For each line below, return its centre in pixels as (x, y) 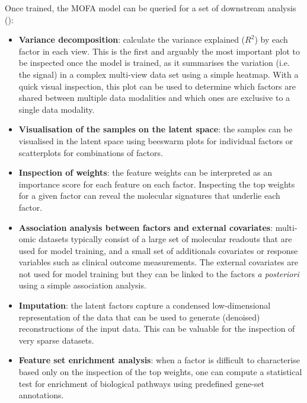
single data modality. (57, 109)
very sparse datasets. (56, 340)
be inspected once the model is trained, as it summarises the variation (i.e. (154, 63)
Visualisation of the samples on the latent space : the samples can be (156, 129)
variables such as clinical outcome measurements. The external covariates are (158, 262)
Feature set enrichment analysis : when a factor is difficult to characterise (159, 360)
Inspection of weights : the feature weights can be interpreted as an (145, 172)
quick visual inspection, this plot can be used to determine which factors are (157, 86)
